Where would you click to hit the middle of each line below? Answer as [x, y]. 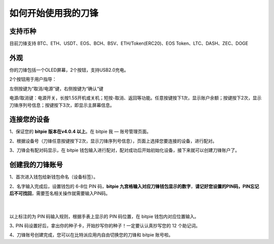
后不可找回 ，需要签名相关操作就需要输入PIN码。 [60, 193]
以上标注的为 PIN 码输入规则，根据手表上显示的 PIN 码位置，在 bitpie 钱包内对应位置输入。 [104, 216]
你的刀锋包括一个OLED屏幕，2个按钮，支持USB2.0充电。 [69, 70]
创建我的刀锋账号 [36, 165]
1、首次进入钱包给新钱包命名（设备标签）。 [54, 177]
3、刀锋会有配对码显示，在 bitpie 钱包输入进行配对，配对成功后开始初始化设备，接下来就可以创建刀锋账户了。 [125, 150]
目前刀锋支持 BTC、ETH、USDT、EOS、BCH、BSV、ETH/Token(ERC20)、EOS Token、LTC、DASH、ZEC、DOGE [129, 44]
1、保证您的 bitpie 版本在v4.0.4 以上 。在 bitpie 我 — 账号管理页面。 [80, 131]
